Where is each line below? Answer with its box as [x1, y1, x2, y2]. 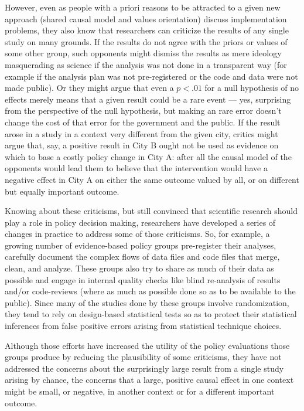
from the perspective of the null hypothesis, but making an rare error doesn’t [5, 104, 282, 117]
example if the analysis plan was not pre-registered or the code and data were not [5, 70, 298, 82]
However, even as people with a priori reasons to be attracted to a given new [5, 1, 281, 13]
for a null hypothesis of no [204, 81, 299, 94]
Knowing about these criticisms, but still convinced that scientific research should [5, 205, 298, 217]
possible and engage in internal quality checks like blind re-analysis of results [5, 273, 281, 286]
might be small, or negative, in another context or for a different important [5, 385, 275, 397]
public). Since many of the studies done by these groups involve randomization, [5, 296, 289, 308]
